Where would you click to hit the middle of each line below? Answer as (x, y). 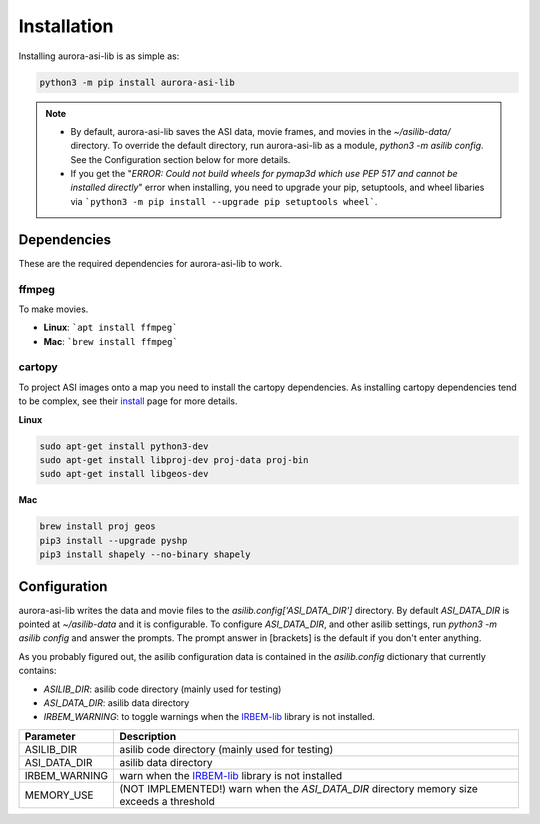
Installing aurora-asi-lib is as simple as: (99, 56)
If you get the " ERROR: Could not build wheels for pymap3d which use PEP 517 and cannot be (264, 174)
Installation (66, 26)
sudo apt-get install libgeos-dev (124, 474)
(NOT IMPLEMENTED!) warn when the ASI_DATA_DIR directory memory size (299, 788)
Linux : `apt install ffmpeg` (110, 327)
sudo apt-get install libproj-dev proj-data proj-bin (174, 459)
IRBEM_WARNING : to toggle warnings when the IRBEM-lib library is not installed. (209, 717)
